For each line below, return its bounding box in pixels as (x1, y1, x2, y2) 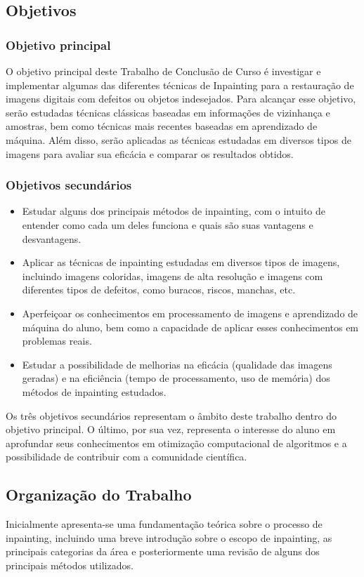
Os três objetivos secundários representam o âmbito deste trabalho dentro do (6, 408, 337, 423)
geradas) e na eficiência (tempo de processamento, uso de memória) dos (22, 371, 330, 385)
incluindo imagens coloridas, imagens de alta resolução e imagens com (22, 268, 323, 283)
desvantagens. (22, 231, 82, 246)
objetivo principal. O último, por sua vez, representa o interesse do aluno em (6, 422, 336, 437)
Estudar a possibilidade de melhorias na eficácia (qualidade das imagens (22, 357, 332, 371)
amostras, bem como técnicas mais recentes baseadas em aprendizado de (6, 119, 318, 133)
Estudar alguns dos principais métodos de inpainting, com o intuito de (22, 204, 325, 218)
